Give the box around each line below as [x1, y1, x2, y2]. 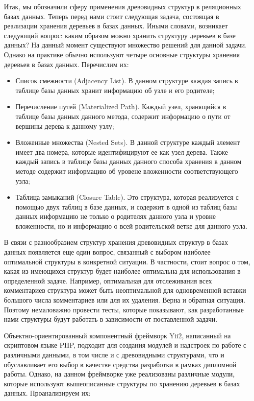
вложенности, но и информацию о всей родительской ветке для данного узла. [15, 220, 248, 231]
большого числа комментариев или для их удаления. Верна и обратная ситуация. [4, 295, 246, 305]
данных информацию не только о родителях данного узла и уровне [15, 211, 216, 221]
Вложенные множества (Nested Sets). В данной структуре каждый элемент [15, 137, 240, 147]
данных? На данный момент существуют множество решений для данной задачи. [4, 40, 247, 50]
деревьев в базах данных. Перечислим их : [4, 59, 129, 69]
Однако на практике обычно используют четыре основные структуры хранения [4, 49, 240, 59]
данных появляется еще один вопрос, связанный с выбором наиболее [4, 247, 211, 257]
